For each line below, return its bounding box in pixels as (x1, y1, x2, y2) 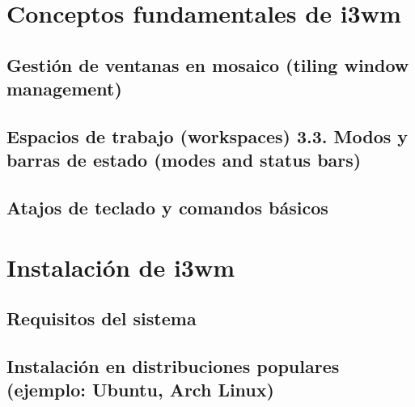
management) (6, 76, 122, 101)
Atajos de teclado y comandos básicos (6, 195, 328, 220)
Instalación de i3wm (6, 250, 235, 283)
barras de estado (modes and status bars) (6, 147, 362, 172)
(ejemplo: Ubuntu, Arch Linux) (6, 377, 274, 402)
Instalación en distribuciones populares (6, 354, 340, 379)
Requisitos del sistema (6, 306, 197, 331)
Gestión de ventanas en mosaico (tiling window (6, 52, 409, 77)
